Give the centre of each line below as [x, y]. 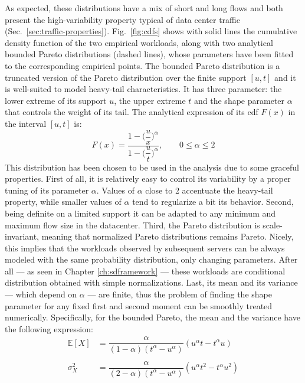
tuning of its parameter [47, 190]
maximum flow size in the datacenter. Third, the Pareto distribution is [132, 225]
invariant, [22, 236]
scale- [273, 225]
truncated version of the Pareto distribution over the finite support [126, 77]
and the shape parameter [240, 100]
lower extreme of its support [56, 100]
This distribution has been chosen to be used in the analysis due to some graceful [152, 167]
